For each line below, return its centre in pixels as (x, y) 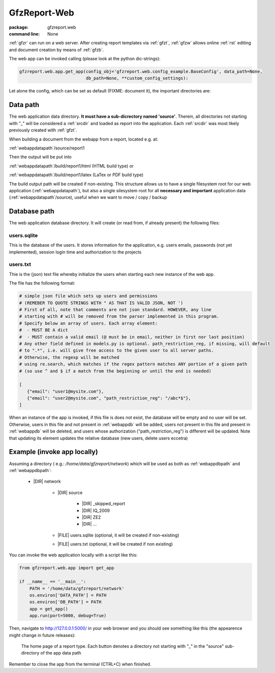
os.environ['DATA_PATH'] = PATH (68, 595)
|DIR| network (47, 481)
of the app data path (61, 653)
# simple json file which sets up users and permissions (88, 296)
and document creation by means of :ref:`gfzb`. (57, 50)
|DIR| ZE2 (91, 517)
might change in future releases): (42, 635)
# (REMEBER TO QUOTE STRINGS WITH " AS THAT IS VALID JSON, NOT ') (101, 303)
